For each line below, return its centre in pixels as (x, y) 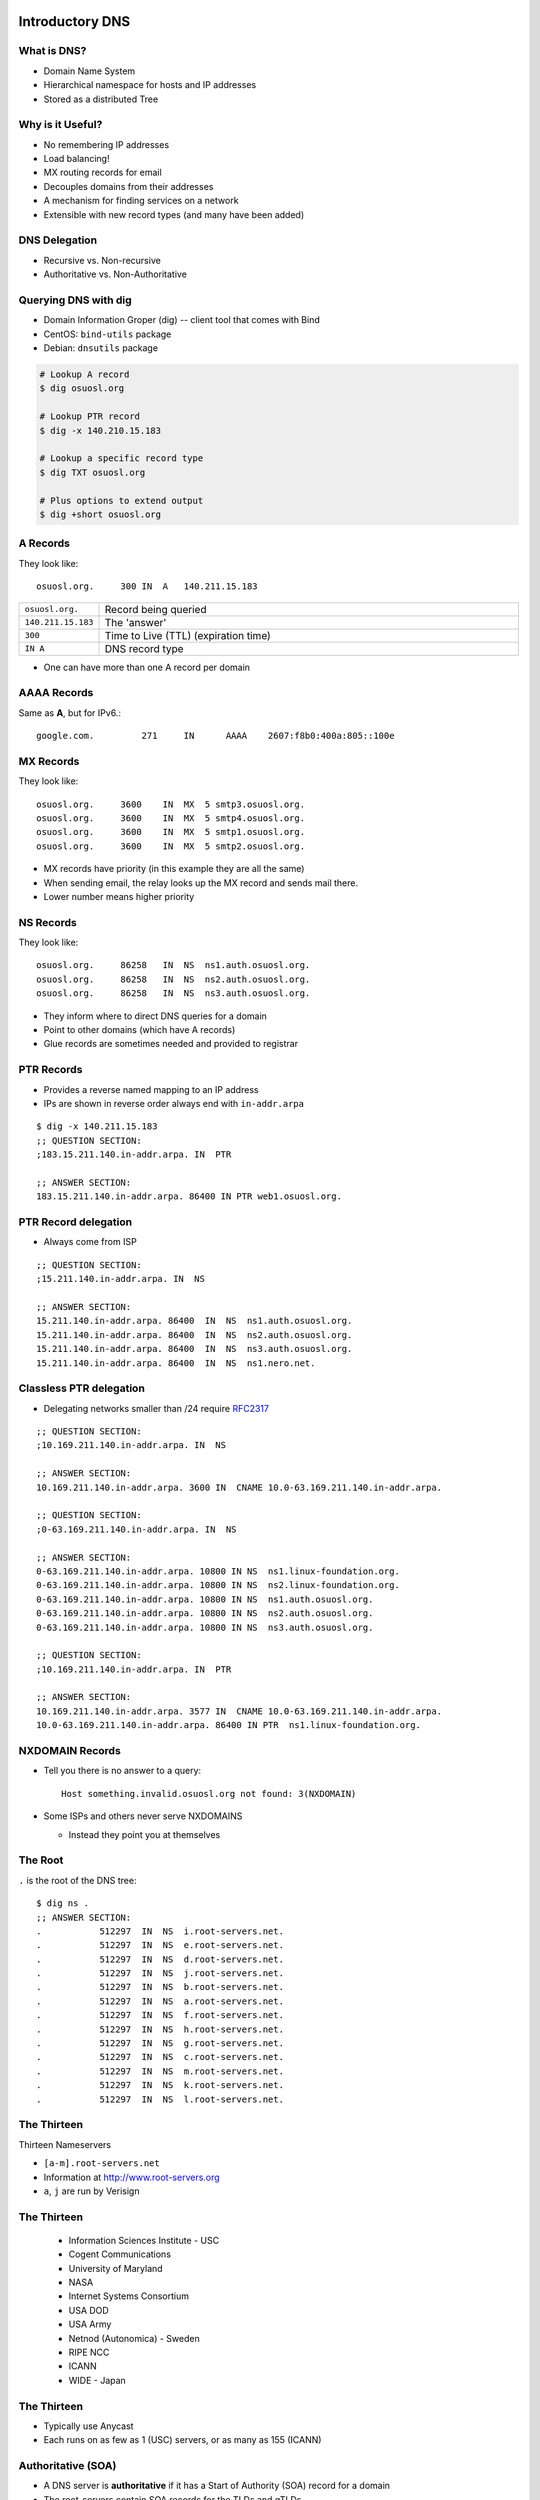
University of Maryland (116, 2268)
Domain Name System (89, 71)
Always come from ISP (90, 1242)
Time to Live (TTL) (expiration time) (188, 635)
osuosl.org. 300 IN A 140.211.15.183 (147, 586)
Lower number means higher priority (119, 896)
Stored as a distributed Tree (101, 99)
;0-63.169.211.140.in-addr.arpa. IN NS (136, 1529)
